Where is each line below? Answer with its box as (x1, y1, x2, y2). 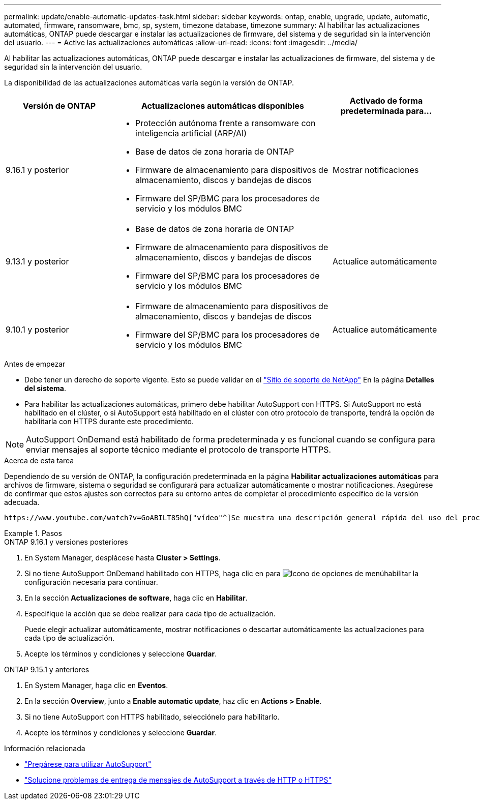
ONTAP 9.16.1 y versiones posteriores (4, 538, 128, 546)
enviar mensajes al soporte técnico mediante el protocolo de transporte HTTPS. (26, 444, 331, 455)
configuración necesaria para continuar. (24, 578, 158, 586)
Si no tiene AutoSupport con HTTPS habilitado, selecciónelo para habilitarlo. (24, 712, 280, 721)
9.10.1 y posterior (6, 324, 69, 335)
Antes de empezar (4, 360, 66, 368)
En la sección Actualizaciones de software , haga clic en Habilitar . (24, 593, 248, 602)
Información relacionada (4, 744, 85, 753)
